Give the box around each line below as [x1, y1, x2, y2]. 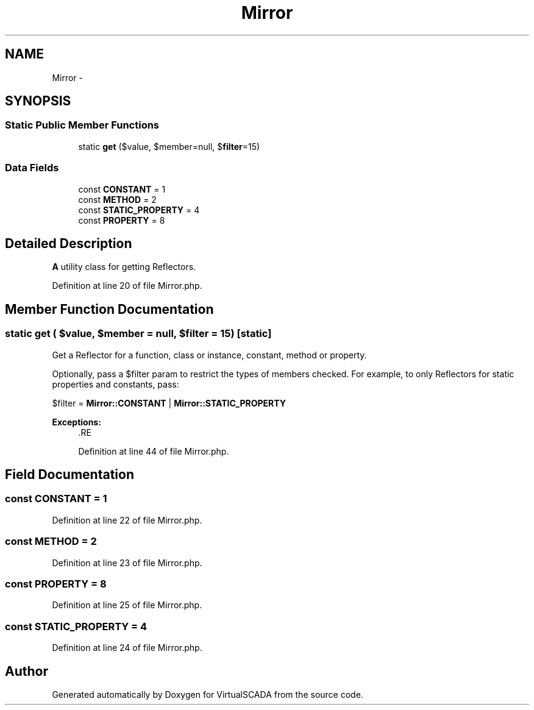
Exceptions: [52, 416, 101, 427]
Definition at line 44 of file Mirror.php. [78, 446, 229, 456]
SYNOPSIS [5, 93, 71, 109]
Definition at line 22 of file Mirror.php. [52, 514, 202, 525]
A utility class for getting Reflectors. [52, 261, 196, 272]
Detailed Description [5, 235, 132, 251]
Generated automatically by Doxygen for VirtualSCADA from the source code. [52, 689, 363, 700]
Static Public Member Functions [5, 119, 160, 132]
